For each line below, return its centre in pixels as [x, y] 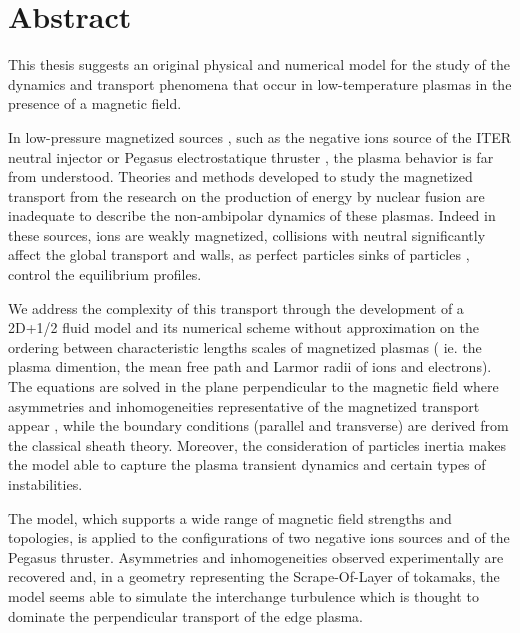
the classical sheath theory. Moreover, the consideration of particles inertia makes [257, 444]
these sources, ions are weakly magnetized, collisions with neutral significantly [247, 234]
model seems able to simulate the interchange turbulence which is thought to [243, 595]
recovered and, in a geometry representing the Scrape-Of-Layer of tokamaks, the [254, 576]
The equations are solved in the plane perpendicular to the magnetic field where [253, 386]
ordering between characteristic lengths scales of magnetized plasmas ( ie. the [245, 346]
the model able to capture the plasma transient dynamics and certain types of [247, 464]
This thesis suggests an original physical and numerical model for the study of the [259, 64]
